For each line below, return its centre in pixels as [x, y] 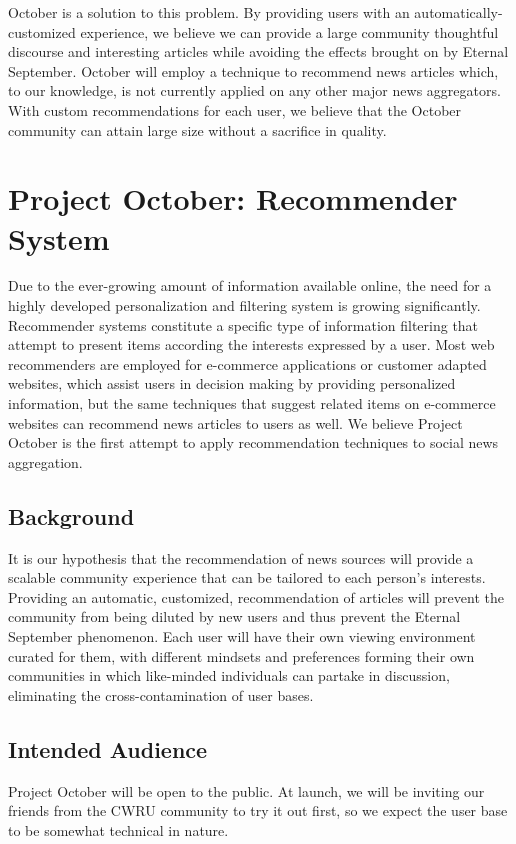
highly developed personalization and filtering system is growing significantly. [244, 305]
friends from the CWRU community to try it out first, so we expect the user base [258, 810]
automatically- [458, 12]
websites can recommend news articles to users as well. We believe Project [235, 422]
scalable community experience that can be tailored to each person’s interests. [247, 577]
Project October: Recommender [233, 198]
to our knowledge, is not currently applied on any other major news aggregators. [254, 90]
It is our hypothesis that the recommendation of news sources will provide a [241, 557]
